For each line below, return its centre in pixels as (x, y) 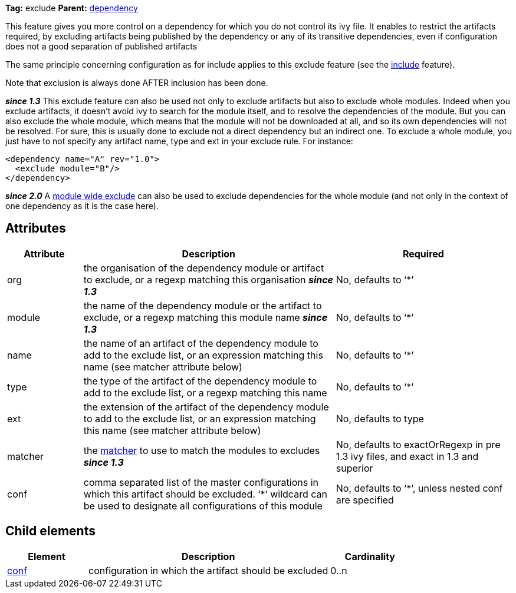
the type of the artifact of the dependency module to (200, 381)
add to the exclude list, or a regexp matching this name (205, 392)
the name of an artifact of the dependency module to (201, 343)
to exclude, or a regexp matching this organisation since (208, 279)
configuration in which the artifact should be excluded (208, 570)
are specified (365, 500)
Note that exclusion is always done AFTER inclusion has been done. (137, 83)
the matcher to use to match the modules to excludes (202, 450)
